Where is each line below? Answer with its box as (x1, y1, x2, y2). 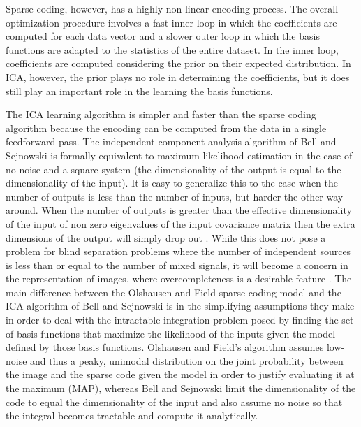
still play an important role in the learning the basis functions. (6, 83, 273, 98)
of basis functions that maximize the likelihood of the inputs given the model (6, 326, 336, 340)
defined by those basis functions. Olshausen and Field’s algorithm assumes (6, 340, 324, 354)
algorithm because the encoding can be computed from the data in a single (6, 120, 327, 135)
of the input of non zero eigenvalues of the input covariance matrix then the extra (6, 216, 355, 231)
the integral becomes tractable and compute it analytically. (6, 408, 258, 423)
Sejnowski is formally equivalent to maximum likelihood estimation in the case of (6, 147, 353, 162)
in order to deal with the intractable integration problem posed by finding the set (6, 312, 354, 327)
